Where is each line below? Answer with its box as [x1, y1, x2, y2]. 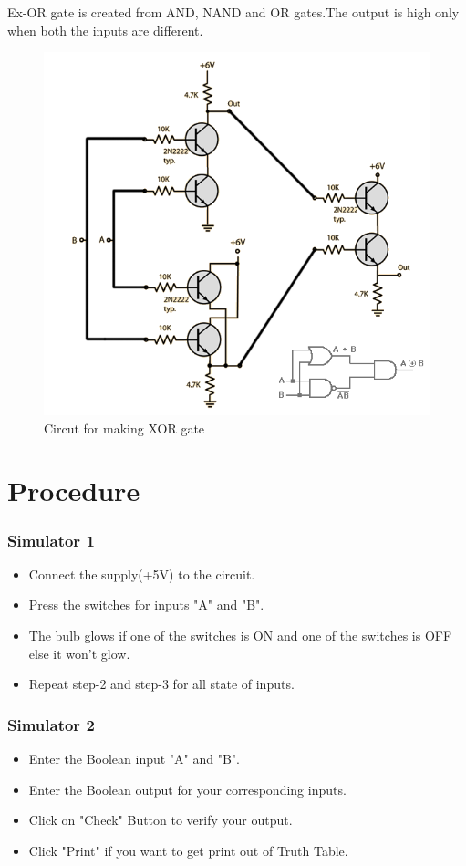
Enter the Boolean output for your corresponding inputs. [28, 779, 347, 798]
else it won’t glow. [28, 643, 130, 663]
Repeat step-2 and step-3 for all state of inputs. [28, 674, 295, 694]
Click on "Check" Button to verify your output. [28, 810, 293, 829]
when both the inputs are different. [7, 20, 203, 39]
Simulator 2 [7, 713, 95, 736]
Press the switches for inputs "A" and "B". [28, 595, 264, 614]
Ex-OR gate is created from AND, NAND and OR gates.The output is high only [7, 3, 460, 21]
